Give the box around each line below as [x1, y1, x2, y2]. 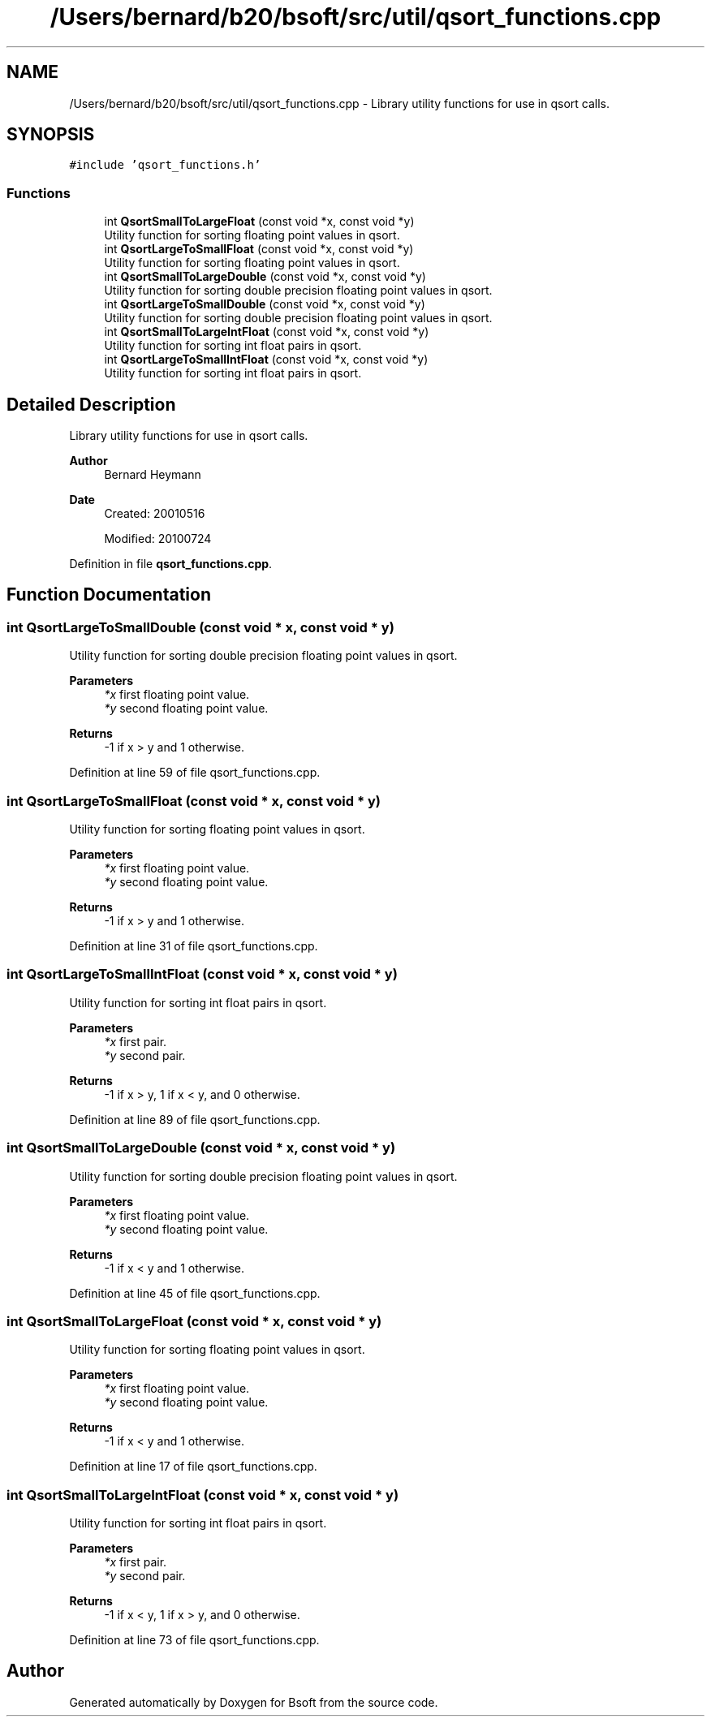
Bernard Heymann [104, 467, 201, 482]
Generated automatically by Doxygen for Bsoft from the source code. [69, 1695, 438, 1709]
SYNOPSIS [6, 124, 95, 145]
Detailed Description [6, 394, 176, 415]
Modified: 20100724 [104, 532, 212, 546]
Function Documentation [6, 584, 211, 605]
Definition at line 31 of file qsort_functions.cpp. [69, 939, 318, 953]
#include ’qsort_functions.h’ [69, 158, 261, 172]
